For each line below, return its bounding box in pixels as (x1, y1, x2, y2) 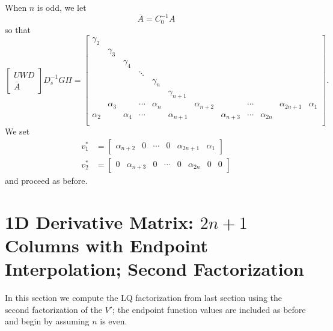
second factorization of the (5, 303, 102, 315)
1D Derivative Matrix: (5, 209, 194, 234)
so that (5, 23, 31, 35)
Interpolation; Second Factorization (5, 257, 304, 281)
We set (5, 125, 30, 138)
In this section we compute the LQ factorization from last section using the (5, 291, 283, 304)
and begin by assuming (5, 315, 90, 327)
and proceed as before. (5, 174, 88, 186)
